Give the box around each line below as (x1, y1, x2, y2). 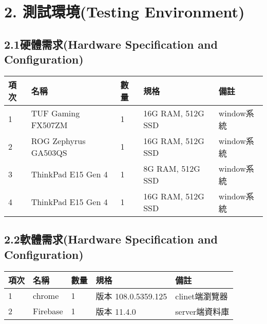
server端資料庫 (175, 305, 230, 317)
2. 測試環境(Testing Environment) (4, 1, 245, 22)
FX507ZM (31, 118, 68, 131)
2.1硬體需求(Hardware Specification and (4, 36, 218, 52)
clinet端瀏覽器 (175, 290, 228, 302)
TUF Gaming (31, 107, 80, 119)
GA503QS (31, 146, 67, 158)
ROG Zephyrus (31, 134, 86, 147)
